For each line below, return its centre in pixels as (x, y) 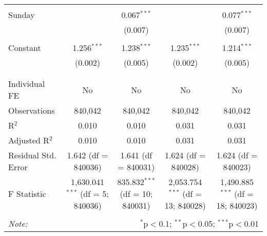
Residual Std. (32, 155)
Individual (27, 84)
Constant (25, 48)
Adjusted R (29, 140)
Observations (32, 110)
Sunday (22, 15)
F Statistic (27, 194)
